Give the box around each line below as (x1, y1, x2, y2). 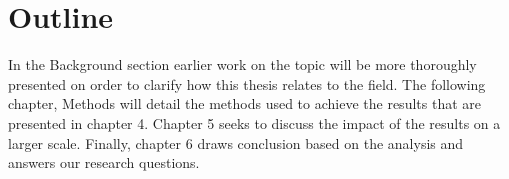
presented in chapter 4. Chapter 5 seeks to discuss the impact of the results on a (8, 112, 501, 133)
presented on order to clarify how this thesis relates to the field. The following (8, 73, 486, 94)
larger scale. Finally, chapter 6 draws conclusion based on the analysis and (8, 132, 464, 153)
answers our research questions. (8, 152, 200, 173)
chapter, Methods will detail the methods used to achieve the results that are (8, 93, 481, 114)
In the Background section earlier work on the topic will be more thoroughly (8, 54, 477, 75)
